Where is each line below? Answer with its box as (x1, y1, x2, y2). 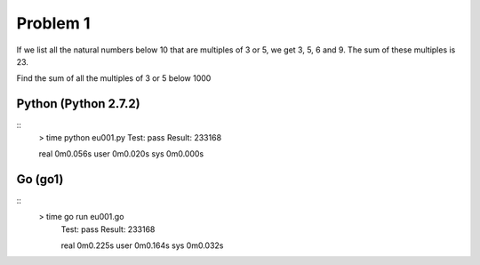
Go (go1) (16, 172, 64, 187)
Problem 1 (16, 13, 91, 33)
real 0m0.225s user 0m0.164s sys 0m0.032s (60, 240, 224, 251)
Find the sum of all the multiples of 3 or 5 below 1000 (16, 73, 212, 84)
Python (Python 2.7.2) (16, 96, 141, 111)
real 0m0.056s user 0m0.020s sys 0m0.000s (38, 149, 204, 159)
